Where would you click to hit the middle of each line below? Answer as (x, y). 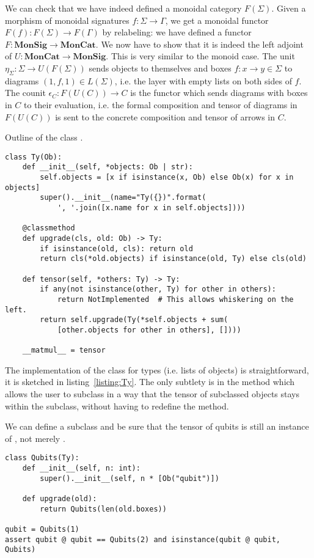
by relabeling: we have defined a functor (177, 32)
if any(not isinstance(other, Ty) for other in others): (158, 289)
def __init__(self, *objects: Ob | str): (108, 167)
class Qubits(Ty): (42, 458)
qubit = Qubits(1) (42, 530)
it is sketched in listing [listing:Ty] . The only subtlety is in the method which (150, 382)
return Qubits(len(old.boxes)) (103, 509)
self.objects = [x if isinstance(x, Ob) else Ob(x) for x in (167, 178)
